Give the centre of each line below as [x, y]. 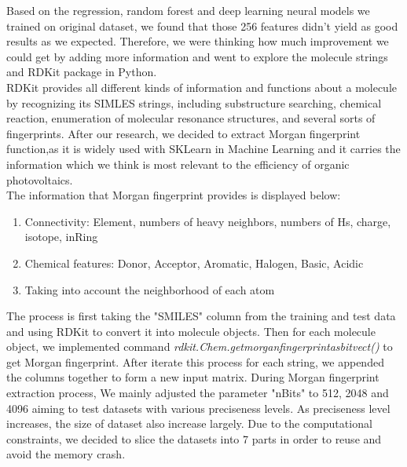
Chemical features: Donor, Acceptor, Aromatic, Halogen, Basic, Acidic [194, 263]
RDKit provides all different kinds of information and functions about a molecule [202, 87]
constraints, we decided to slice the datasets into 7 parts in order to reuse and [194, 438]
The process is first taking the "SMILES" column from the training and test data [201, 316]
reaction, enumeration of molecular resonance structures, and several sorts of [191, 118]
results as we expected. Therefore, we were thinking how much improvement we [198, 41]
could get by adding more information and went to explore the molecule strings [197, 56]
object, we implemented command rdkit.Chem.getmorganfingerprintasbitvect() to [200, 347]
